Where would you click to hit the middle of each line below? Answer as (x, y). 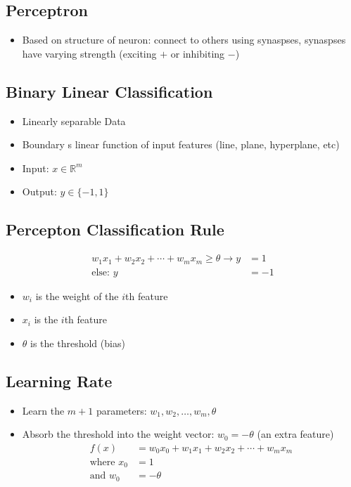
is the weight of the (77, 296)
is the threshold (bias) (78, 343)
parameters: (121, 410)
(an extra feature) (295, 434)
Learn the (43, 410)
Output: (39, 191)
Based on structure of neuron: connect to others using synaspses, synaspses (184, 40)
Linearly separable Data (74, 121)
